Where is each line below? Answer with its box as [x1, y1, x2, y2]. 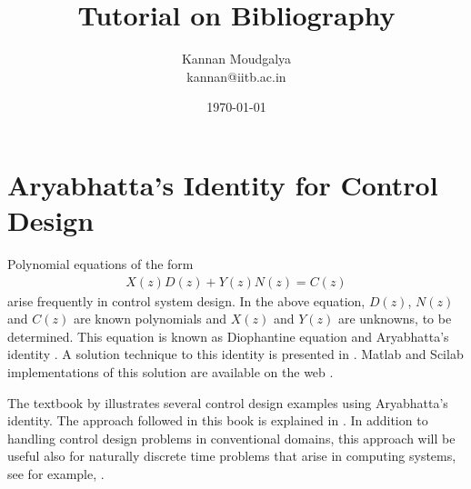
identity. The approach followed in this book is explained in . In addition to [7, 411, 428, 430]
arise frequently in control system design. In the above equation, [7, 291, 366, 310]
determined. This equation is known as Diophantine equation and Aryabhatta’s [7, 326, 449, 345]
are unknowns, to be [337, 309, 452, 328]
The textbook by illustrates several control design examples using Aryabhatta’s [7, 393, 448, 412]
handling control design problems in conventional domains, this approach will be [7, 428, 456, 447]
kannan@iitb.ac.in [186, 66, 286, 85]
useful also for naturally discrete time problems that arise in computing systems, [7, 446, 456, 465]
